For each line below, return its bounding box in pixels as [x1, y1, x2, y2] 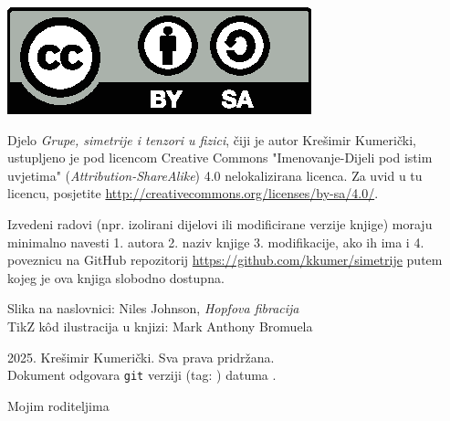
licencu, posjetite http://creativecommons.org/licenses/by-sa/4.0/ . [7, 184, 379, 203]
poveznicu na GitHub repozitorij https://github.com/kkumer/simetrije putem [7, 250, 443, 269]
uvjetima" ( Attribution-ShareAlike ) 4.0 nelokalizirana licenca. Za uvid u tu [7, 165, 423, 184]
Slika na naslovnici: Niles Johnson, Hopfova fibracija [7, 299, 299, 318]
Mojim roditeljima [7, 395, 110, 415]
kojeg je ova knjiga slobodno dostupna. [7, 268, 225, 287]
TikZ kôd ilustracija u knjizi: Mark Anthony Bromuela [7, 316, 313, 335]
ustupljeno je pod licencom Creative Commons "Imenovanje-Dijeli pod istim [7, 148, 433, 167]
